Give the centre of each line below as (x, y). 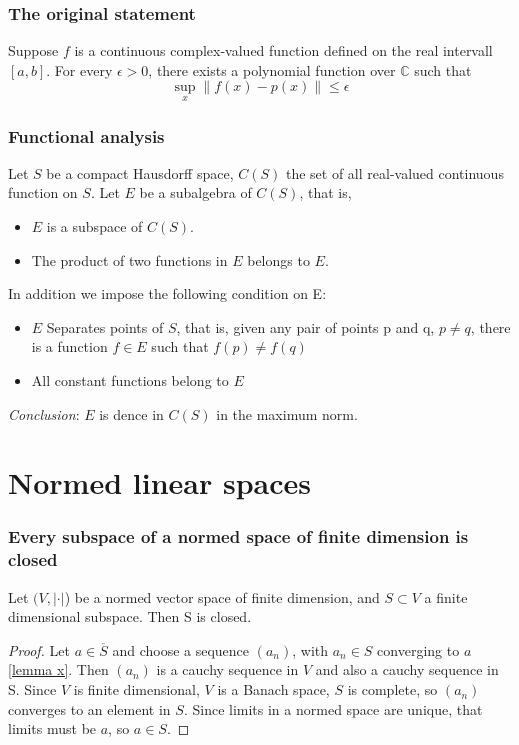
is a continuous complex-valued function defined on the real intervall (283, 50)
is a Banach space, (273, 689)
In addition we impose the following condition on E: (167, 293)
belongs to (278, 259)
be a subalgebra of (195, 192)
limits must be (52, 728)
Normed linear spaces (159, 482)
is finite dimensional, (136, 689)
